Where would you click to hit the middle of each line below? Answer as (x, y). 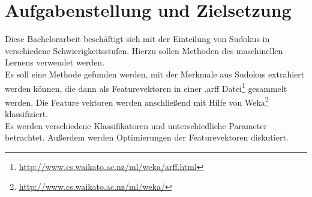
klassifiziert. (27, 114)
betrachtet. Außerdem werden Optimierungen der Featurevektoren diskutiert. (147, 137)
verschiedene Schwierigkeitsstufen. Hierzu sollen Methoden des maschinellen (144, 50)
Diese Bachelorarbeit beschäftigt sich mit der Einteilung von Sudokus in (137, 39)
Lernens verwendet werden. (55, 62)
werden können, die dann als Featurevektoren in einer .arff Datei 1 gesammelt (146, 87)
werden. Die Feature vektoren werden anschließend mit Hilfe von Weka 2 (137, 101)
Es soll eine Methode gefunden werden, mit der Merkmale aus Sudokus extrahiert (155, 74)
